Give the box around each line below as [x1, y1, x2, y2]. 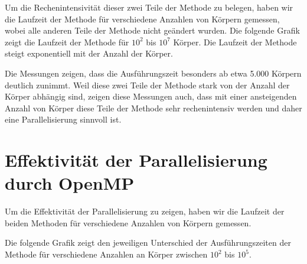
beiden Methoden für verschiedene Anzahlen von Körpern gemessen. [5, 216, 252, 229]
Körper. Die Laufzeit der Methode [173, 35, 297, 48]
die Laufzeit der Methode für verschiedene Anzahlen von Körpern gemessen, [5, 12, 280, 25]
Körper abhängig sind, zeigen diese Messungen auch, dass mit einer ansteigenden [5, 90, 297, 103]
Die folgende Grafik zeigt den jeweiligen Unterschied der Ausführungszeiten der [5, 236, 291, 249]
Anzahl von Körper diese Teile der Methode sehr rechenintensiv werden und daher [5, 101, 302, 114]
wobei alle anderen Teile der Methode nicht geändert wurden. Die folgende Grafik [5, 24, 300, 37]
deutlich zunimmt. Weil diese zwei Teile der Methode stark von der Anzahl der [5, 78, 290, 91]
